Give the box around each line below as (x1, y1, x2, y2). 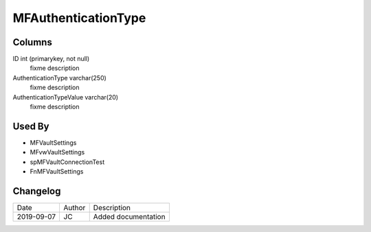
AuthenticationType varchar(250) (12, 73, 106, 82)
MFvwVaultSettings (30, 148, 85, 156)
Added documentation (93, 212, 166, 221)
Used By (12, 120, 49, 132)
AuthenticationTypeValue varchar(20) (12, 93, 119, 101)
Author (63, 203, 86, 212)
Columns (12, 36, 53, 48)
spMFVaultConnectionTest (30, 158, 105, 166)
